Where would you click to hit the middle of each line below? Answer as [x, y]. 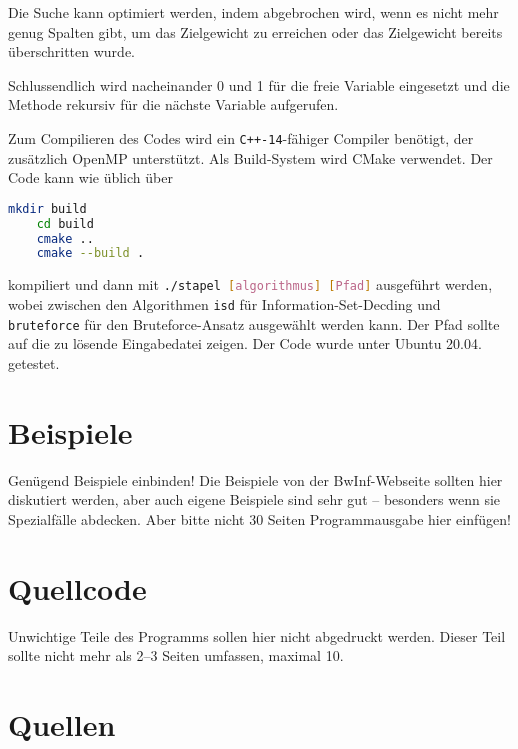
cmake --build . [90, 253]
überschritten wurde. [71, 51]
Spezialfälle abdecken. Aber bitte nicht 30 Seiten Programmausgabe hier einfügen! [259, 518]
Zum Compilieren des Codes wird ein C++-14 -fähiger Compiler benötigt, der [241, 137]
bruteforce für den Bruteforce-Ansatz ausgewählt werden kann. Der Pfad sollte [254, 323]
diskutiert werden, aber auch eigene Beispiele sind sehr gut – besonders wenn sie [254, 499]
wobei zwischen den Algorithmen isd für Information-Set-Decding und [224, 303]
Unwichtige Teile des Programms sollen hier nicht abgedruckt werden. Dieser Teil [257, 635]
